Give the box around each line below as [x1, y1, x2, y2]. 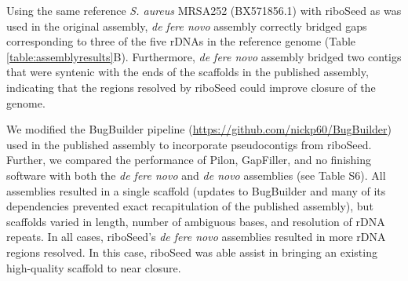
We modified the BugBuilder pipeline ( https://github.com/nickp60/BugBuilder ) [6, 121, 392, 137]
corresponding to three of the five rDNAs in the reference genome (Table [6, 33, 356, 49]
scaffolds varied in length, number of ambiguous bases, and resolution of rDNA [6, 213, 385, 229]
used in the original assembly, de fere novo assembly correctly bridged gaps [6, 17, 367, 34]
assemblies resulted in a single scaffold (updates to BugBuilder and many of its [6, 182, 386, 199]
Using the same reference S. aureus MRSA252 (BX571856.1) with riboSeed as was [6, 2, 402, 18]
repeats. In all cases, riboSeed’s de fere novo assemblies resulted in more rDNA [6, 228, 386, 245]
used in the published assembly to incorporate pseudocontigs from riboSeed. [6, 136, 372, 152]
